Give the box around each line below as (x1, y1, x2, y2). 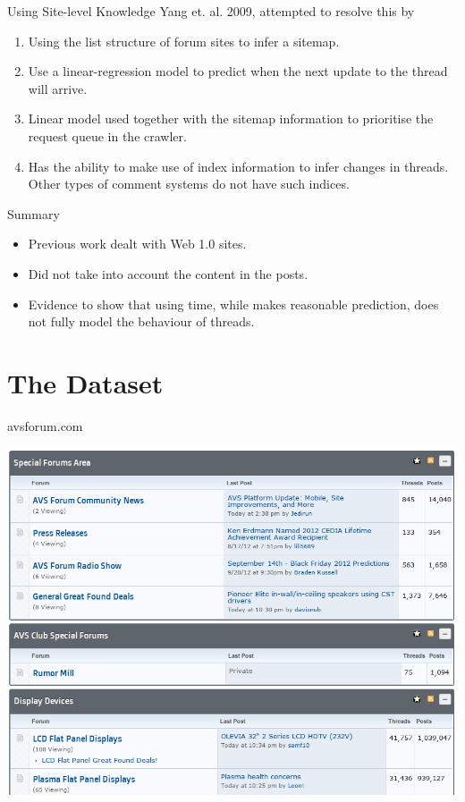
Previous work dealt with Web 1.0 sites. (28, 234, 247, 253)
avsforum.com (7, 416, 83, 435)
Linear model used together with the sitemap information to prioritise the (28, 109, 434, 128)
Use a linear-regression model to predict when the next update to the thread (28, 62, 448, 80)
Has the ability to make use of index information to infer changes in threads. (28, 156, 449, 175)
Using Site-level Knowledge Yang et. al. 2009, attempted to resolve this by (7, 2, 415, 20)
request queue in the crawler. (28, 126, 187, 145)
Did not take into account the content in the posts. (28, 264, 309, 283)
